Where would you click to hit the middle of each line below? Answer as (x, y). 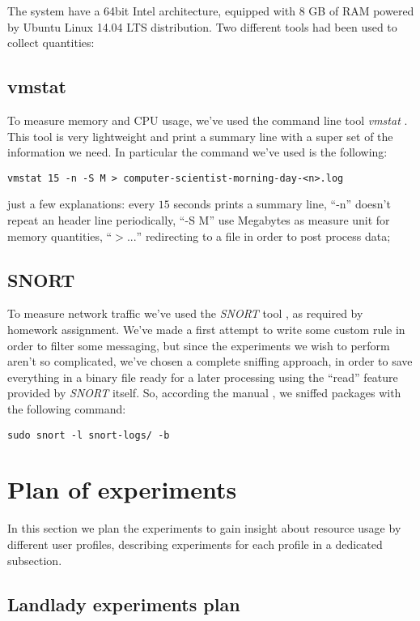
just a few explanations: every (81, 204)
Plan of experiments (122, 489)
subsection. (35, 560)
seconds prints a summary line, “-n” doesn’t (282, 204)
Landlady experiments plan (124, 604)
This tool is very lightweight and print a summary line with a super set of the (200, 136)
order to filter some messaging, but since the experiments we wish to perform (199, 345)
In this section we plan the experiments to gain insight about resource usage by (204, 528)
